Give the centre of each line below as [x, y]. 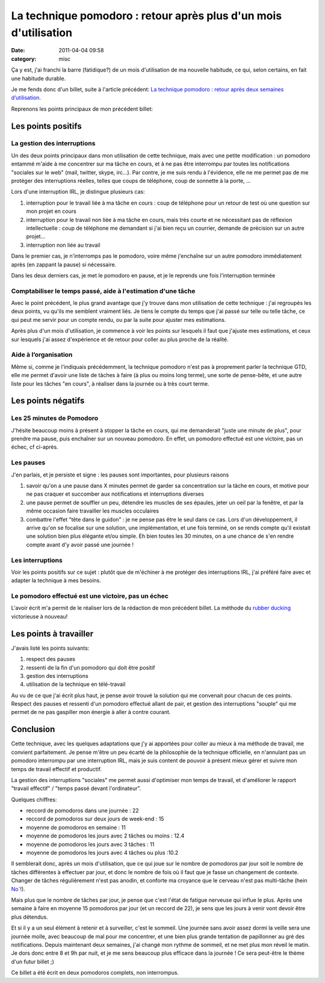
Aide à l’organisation [42, 355]
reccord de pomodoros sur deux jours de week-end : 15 [95, 819]
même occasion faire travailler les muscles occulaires [93, 511]
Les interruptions [37, 560]
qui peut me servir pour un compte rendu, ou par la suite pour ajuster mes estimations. [119, 319]
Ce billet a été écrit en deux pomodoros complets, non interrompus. [95, 973]
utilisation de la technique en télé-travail [76, 684]
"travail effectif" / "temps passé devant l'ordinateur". [76, 789]
